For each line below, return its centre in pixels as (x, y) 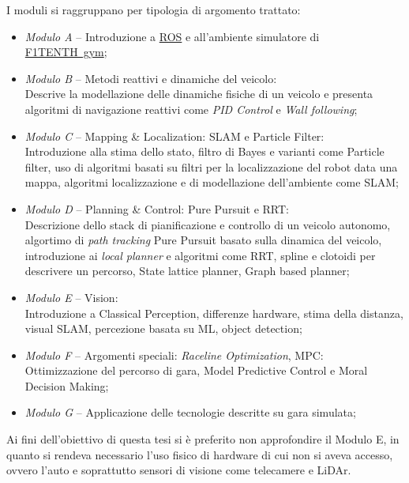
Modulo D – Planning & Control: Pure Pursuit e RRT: (157, 208)
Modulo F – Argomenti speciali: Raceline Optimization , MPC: (174, 355)
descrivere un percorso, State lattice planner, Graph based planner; (187, 271)
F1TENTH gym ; (66, 52)
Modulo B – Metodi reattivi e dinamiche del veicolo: (151, 78)
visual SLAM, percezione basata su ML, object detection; (163, 328)
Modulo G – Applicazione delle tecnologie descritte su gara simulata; (190, 412)
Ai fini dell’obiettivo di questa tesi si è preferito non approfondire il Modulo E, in (203, 439)
